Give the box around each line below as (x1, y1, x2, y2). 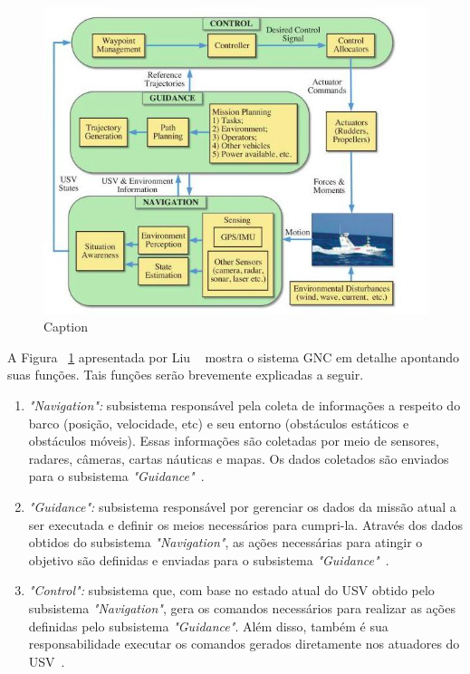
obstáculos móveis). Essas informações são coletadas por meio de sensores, (28, 431, 439, 450)
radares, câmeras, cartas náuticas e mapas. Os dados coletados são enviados (28, 448, 449, 467)
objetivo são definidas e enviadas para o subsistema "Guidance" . (28, 550, 389, 569)
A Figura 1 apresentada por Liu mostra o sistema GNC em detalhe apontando (7, 347, 460, 366)
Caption (43, 317, 89, 336)
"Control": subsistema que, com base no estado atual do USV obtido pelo (28, 581, 435, 600)
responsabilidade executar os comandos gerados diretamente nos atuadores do (28, 634, 460, 653)
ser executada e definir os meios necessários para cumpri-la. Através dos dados (28, 515, 463, 534)
